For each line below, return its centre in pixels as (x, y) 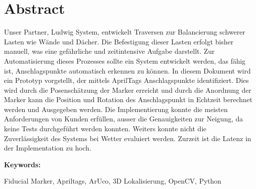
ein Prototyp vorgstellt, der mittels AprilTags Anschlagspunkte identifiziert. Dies (127, 80)
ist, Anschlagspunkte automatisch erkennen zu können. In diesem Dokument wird (128, 70)
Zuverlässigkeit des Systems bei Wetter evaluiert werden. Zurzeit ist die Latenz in (128, 138)
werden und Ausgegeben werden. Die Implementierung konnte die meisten (116, 109)
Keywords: (22, 164)
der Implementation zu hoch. (48, 148)
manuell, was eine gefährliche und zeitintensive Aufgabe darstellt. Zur (109, 51)
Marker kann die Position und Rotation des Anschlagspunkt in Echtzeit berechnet (128, 99)
